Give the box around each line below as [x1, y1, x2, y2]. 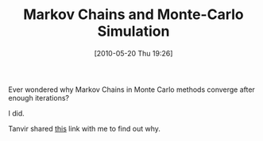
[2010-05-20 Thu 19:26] [94, 48, 173, 58]
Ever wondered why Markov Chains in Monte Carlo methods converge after [8, 85, 256, 94]
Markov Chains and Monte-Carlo [23, 6, 244, 24]
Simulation [97, 22, 170, 40]
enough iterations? [8, 93, 70, 102]
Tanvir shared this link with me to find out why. [8, 124, 161, 133]
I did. [8, 109, 25, 118]
